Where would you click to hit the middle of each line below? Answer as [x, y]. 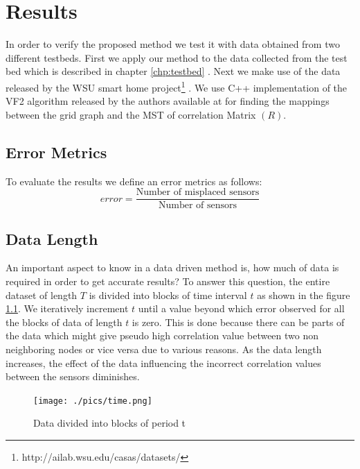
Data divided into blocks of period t [110, 423]
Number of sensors [197, 206]
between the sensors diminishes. [73, 376]
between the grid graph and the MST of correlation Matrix [131, 114]
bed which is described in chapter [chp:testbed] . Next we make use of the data [173, 71]
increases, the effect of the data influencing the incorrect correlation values [163, 363]
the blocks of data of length [64, 322]
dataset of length [42, 295]
